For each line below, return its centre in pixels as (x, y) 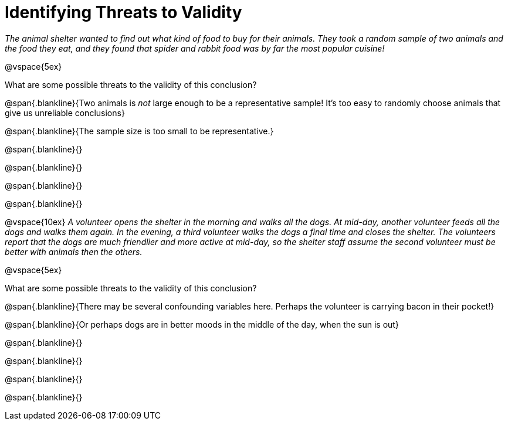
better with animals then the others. (74, 251)
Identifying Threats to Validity (123, 12)
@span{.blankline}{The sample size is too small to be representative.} (139, 131)
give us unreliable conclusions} (65, 113)
